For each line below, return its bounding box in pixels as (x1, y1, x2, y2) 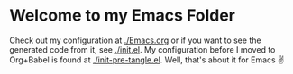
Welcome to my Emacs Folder (9, 5, 236, 26)
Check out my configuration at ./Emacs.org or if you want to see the (9, 35, 261, 45)
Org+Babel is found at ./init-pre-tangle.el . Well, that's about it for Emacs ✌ (9, 54, 285, 65)
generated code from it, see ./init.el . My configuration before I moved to (9, 44, 276, 54)
